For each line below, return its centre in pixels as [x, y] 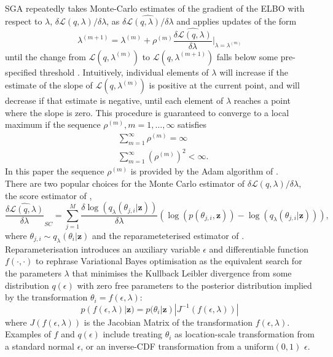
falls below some [247, 56]
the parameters [33, 273]
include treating [132, 334]
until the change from [45, 56]
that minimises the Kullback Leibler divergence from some [182, 273]
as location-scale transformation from [245, 334]
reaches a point [262, 100]
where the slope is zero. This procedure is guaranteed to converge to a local [147, 112]
